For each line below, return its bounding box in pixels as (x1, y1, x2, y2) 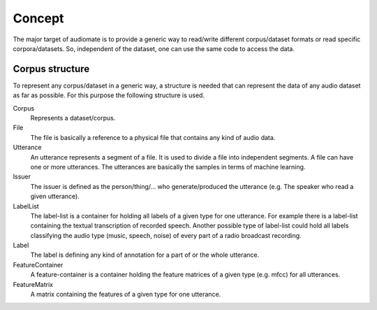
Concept (13, 10, 64, 26)
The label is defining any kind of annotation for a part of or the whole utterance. (30, 251, 260, 259)
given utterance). (30, 192, 80, 201)
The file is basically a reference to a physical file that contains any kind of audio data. (30, 133, 276, 141)
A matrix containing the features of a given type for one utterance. (30, 290, 221, 299)
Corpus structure (13, 63, 90, 75)
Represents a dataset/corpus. (30, 114, 116, 122)
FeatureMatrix (13, 280, 54, 288)
